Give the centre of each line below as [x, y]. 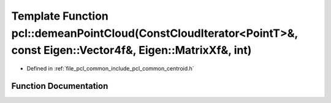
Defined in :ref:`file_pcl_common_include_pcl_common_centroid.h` [110, 69]
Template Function [60, 16]
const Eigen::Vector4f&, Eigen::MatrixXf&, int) [131, 51]
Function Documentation [60, 86]
